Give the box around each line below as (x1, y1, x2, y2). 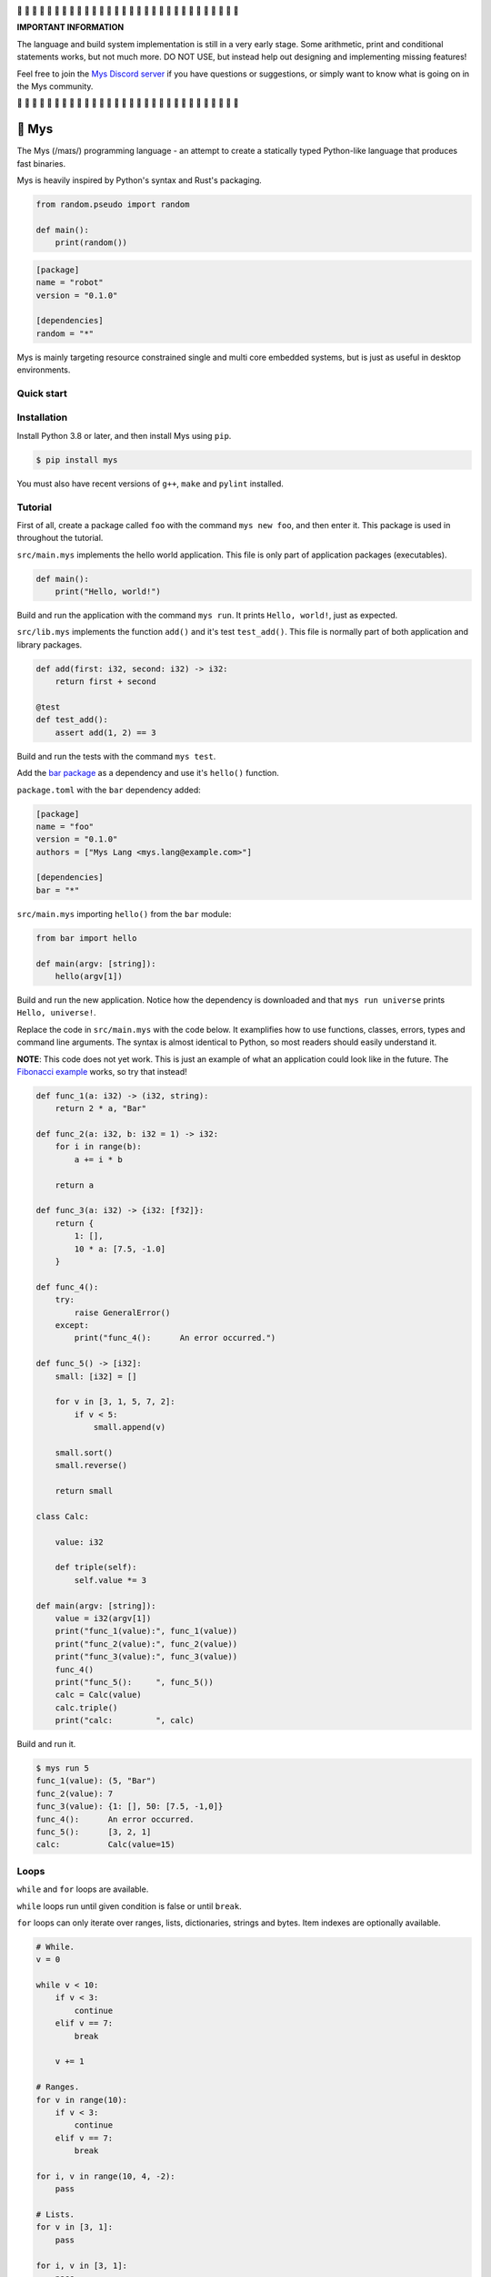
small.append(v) (93, 1422, 166, 1433)
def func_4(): (35, 1281, 99, 1292)
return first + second (55, 677, 156, 687)
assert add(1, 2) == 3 (55, 727, 156, 738)
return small (55, 1486, 114, 1496)
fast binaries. (16, 158, 66, 168)
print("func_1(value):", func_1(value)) (55, 1626, 238, 1637)
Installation (16, 411, 68, 424)
